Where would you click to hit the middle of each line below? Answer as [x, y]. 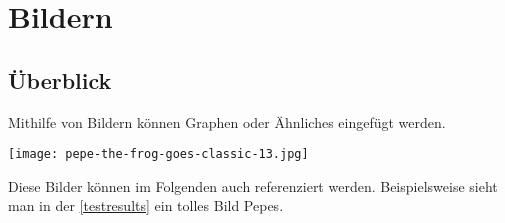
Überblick [60, 79]
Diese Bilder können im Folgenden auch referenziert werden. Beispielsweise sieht [253, 185]
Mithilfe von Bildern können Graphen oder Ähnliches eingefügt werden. [227, 121]
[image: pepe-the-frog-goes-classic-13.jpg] [158, 154]
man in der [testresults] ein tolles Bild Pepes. [146, 205]
